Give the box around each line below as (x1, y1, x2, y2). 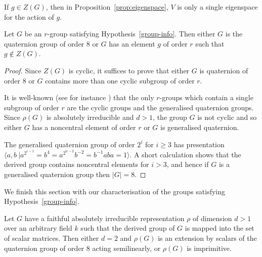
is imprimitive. (187, 242, 232, 253)
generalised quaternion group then (4, 168, 110, 179)
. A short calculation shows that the (129, 149, 241, 159)
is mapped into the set (185, 223, 254, 233)
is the (225, 28, 243, 39)
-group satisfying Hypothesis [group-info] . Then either (47, 28, 215, 39)
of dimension (193, 212, 232, 223)
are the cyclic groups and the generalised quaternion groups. (67, 102, 254, 112)
